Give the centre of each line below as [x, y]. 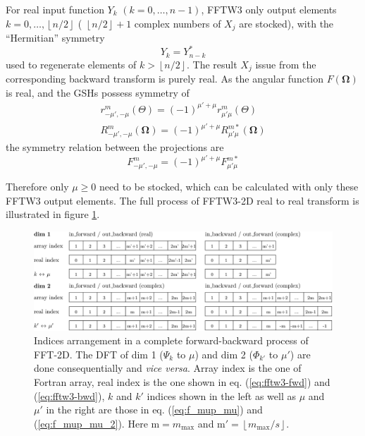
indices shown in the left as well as [221, 395]
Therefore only [37, 187]
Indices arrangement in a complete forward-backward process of [171, 340]
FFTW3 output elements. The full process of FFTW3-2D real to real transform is [182, 200]
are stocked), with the [286, 23]
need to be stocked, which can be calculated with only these [229, 187]
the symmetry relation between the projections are [115, 147]
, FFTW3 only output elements [269, 9]
